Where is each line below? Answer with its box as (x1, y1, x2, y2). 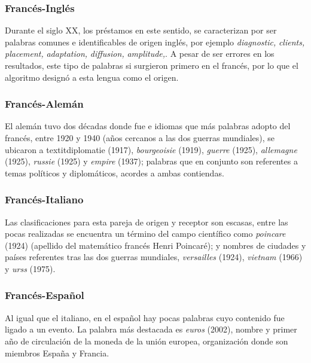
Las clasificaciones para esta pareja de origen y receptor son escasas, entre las (5, 215, 288, 228)
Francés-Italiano (5, 192, 84, 207)
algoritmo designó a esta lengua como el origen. (5, 71, 179, 83)
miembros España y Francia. (5, 346, 109, 359)
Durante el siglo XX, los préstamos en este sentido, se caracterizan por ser (5, 24, 277, 36)
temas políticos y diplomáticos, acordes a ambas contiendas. (5, 166, 224, 179)
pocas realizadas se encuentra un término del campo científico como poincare (5, 227, 286, 240)
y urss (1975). (5, 262, 56, 274)
